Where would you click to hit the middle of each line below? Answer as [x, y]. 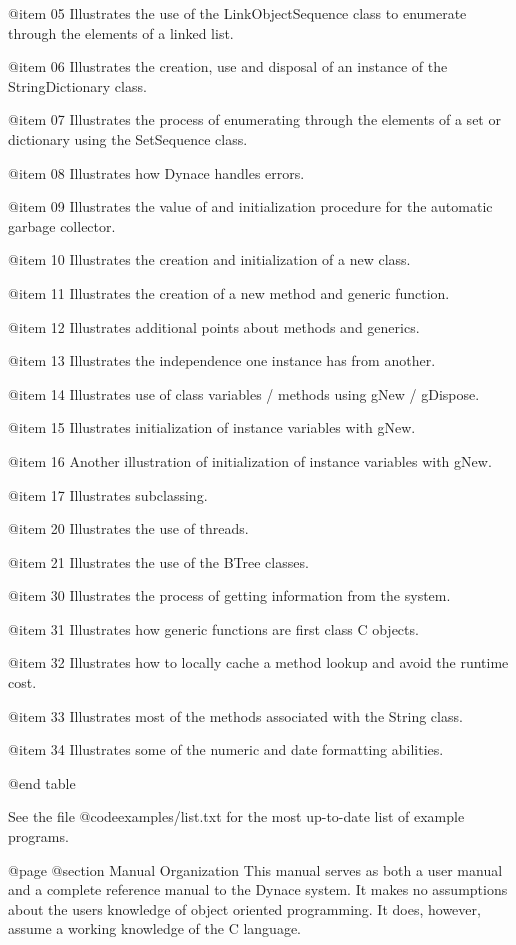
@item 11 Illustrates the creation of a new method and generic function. [229, 292]
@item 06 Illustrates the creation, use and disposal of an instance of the [228, 66]
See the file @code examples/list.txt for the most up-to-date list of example [236, 816]
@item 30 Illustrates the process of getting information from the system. [229, 595]
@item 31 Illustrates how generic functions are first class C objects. [213, 628]
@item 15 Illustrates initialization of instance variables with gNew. [212, 427]
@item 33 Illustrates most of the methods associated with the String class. [235, 715]
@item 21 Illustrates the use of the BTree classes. [158, 561]
